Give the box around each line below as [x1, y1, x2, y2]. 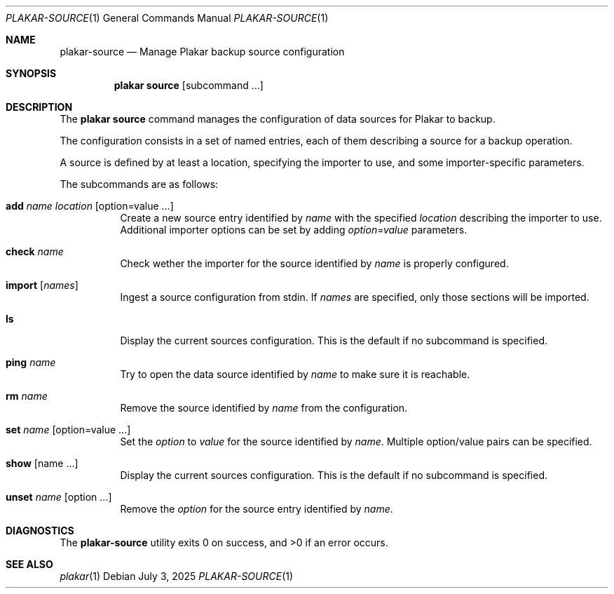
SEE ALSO [6, 558, 53, 570]
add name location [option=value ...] [6, 200, 174, 212]
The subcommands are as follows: [60, 178, 219, 190]
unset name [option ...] [6, 491, 112, 503]
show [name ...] [6, 457, 79, 469]
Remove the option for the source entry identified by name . [120, 503, 393, 515]
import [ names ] [6, 279, 79, 291]
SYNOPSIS [6, 67, 57, 79]
